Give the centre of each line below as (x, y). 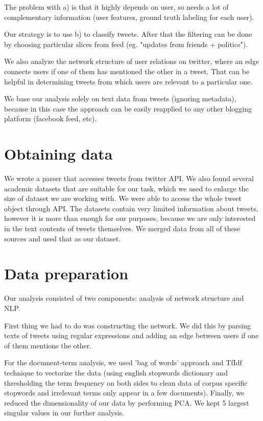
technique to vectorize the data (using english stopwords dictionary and (116, 372)
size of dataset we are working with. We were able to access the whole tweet (123, 198)
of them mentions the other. (48, 345)
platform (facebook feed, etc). (51, 118)
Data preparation (66, 273)
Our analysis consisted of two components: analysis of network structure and (124, 298)
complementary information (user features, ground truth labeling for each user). (129, 17)
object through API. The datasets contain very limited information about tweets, (131, 208)
